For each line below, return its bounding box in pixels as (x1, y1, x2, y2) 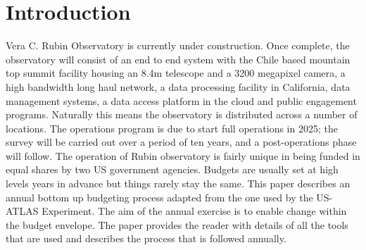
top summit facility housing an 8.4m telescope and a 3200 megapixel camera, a (6, 65, 346, 80)
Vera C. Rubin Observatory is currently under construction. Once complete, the (6, 38, 350, 53)
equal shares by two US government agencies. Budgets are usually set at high (6, 162, 339, 177)
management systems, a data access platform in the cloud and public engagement (6, 93, 357, 108)
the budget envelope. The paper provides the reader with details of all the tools (6, 217, 348, 232)
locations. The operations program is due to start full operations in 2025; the (6, 120, 338, 135)
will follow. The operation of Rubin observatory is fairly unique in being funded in (6, 148, 360, 163)
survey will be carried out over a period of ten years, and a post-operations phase (6, 135, 357, 149)
